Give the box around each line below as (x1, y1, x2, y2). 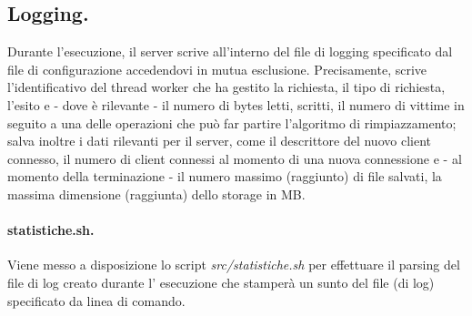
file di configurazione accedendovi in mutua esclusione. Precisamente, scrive (7, 59, 427, 78)
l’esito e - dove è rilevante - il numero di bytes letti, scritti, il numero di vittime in (7, 95, 465, 114)
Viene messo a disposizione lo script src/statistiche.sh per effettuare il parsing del (7, 255, 460, 274)
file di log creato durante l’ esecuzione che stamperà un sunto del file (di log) (7, 272, 435, 291)
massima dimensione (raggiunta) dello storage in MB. (7, 184, 306, 203)
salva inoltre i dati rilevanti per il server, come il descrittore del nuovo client (7, 131, 431, 150)
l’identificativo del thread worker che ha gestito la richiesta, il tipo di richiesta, (7, 77, 446, 97)
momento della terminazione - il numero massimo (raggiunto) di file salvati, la (7, 167, 442, 186)
